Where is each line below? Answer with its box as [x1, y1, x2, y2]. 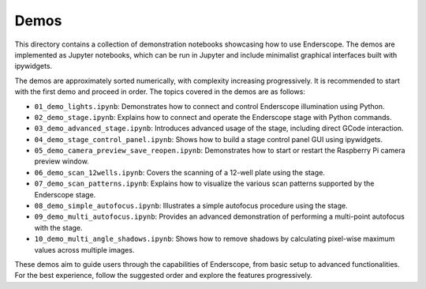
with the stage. [34, 223, 83, 232]
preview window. [34, 156, 90, 166]
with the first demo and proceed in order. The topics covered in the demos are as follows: [14, 87, 305, 96]
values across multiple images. [34, 245, 135, 254]
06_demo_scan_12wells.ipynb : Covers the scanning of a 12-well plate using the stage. [34, 167, 325, 177]
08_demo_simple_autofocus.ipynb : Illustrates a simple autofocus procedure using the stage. [34, 201, 348, 211]
